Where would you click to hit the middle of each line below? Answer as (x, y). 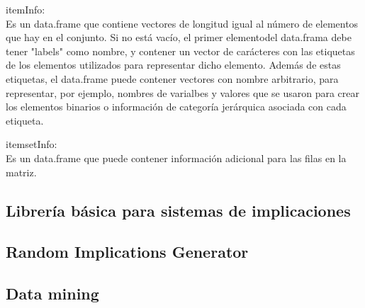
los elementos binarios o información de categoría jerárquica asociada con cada (176, 107)
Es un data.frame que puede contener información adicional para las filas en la (176, 158)
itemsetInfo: (32, 144)
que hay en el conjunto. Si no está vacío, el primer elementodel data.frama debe (179, 37)
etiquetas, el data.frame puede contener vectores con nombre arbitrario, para (172, 78)
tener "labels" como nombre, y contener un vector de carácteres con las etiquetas (180, 51)
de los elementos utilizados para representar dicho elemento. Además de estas (173, 65)
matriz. (21, 172)
